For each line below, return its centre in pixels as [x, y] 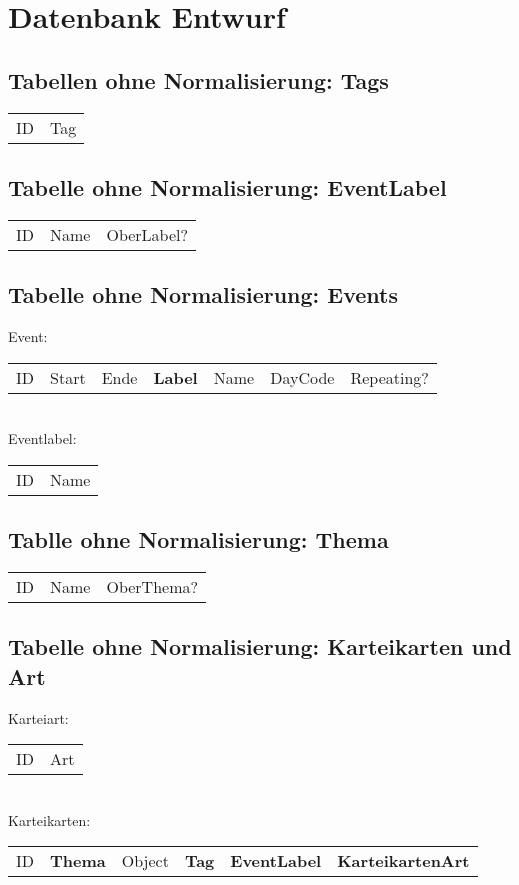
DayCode [302, 377]
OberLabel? [147, 234]
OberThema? [152, 586]
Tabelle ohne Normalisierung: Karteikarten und [260, 646]
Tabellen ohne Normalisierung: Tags [198, 79]
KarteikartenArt [403, 861]
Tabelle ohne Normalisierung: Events [203, 294]
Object [145, 861]
